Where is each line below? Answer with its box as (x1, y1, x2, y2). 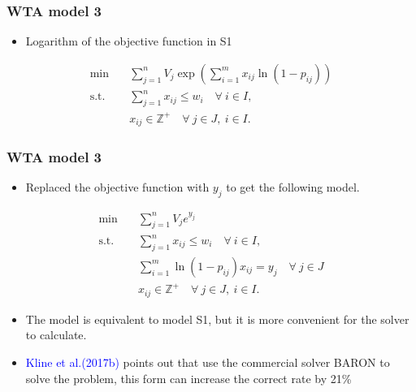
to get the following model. (226, 179, 360, 196)
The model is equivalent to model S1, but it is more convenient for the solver (25, 310, 409, 327)
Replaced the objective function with (25, 179, 210, 196)
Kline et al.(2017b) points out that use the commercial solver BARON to (25, 354, 390, 371)
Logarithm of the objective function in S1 (25, 32, 232, 50)
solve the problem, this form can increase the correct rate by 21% (25, 369, 352, 386)
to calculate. (25, 326, 87, 343)
